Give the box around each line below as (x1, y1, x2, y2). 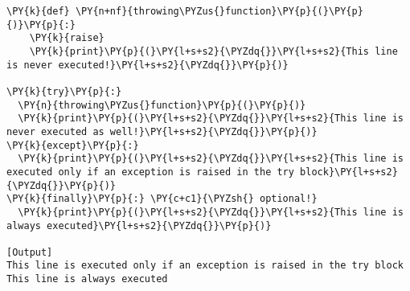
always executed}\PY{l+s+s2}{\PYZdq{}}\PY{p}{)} (6, 219, 272, 232)
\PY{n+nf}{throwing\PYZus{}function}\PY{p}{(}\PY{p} (75, 6, 363, 17)
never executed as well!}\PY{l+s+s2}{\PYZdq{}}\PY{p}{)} (6, 125, 318, 137)
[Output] (6, 246, 53, 258)
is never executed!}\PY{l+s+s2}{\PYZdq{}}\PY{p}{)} (6, 59, 289, 71)
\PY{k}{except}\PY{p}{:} (6, 139, 139, 151)
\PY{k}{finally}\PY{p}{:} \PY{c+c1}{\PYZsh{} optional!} (6, 193, 318, 205)
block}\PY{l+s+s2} (300, 166, 398, 178)
